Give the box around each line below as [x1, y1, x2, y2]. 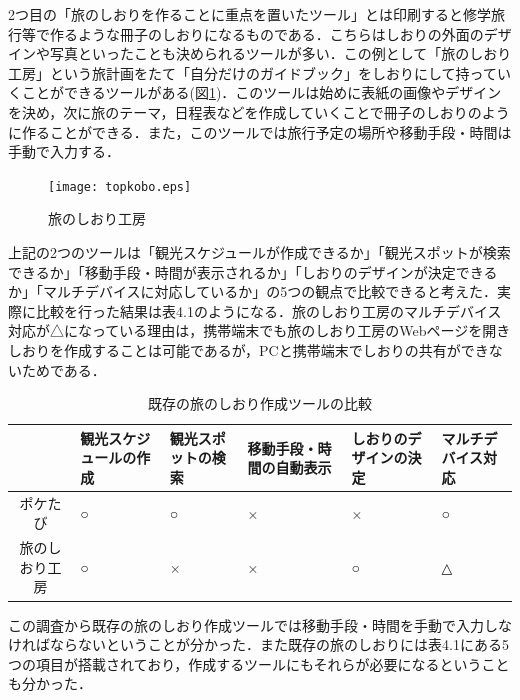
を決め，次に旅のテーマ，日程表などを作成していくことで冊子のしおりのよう [8, 101, 510, 122]
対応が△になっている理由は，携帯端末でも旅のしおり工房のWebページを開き [8, 320, 511, 341]
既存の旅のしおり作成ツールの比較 [148, 393, 372, 414]
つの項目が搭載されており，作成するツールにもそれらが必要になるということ [8, 653, 510, 674]
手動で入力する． [8, 141, 120, 162]
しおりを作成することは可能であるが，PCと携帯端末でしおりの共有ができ [8, 339, 489, 360]
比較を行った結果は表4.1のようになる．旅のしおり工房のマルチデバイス [35, 300, 502, 321]
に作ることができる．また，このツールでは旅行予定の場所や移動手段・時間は [8, 121, 512, 142]
